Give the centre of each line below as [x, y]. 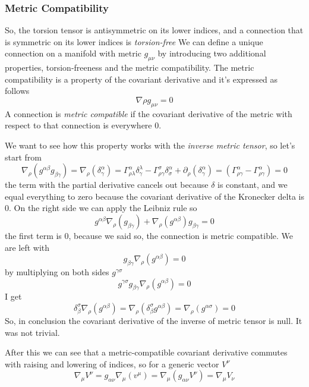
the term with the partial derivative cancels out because [107, 185]
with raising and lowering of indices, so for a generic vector [112, 364]
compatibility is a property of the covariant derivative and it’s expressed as [141, 79]
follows [17, 91]
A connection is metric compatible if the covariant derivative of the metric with [149, 113]
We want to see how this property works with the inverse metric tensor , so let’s [150, 145]
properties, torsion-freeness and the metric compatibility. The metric [130, 67]
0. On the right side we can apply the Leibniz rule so [101, 208]
